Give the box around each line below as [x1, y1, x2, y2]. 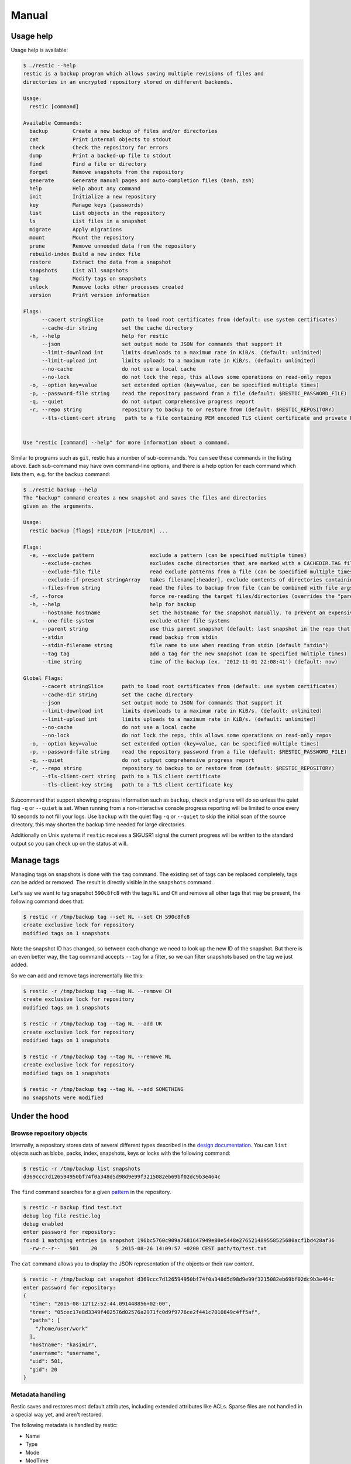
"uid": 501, [29, 1358, 64, 1364]
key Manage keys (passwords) [29, 201, 144, 208]
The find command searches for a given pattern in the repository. [11, 1189, 171, 1196]
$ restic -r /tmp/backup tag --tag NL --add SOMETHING [23, 1086, 184, 1093]
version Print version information [29, 292, 150, 298]
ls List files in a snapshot [29, 218, 147, 225]
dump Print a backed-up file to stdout [29, 152, 172, 159]
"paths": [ [29, 1317, 61, 1323]
